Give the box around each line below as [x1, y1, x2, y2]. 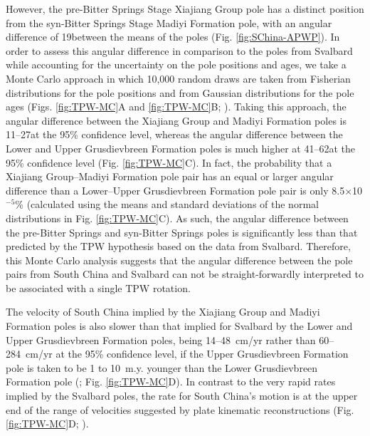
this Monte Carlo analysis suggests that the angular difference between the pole [6, 252, 353, 267]
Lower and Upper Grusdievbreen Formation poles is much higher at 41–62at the [6, 140, 355, 155]
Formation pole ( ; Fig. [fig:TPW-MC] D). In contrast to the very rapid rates [6, 374, 336, 389]
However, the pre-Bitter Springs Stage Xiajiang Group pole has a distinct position [6, 1, 364, 16]
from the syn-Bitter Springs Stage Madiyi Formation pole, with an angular [6, 15, 332, 30]
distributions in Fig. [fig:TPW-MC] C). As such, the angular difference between [6, 210, 349, 225]
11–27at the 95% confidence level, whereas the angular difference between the [6, 127, 343, 142]
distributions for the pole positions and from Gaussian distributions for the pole [6, 85, 354, 100]
